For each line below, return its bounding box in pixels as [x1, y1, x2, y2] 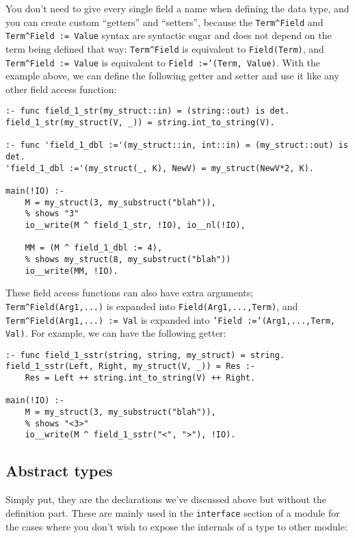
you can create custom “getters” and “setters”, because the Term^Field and [5, 14, 324, 29]
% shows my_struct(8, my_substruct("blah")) [25, 254, 231, 264]
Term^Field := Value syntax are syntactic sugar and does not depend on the [5, 28, 332, 42]
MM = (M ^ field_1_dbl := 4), [25, 243, 163, 253]
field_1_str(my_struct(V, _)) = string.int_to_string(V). [5, 118, 275, 128]
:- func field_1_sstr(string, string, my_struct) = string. [5, 350, 285, 360]
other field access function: [5, 81, 117, 96]
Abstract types [5, 460, 113, 481]
